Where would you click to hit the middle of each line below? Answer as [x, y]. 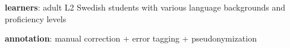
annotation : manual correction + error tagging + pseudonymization [131, 38]
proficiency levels [36, 18]
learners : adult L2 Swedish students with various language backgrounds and [145, 7]
